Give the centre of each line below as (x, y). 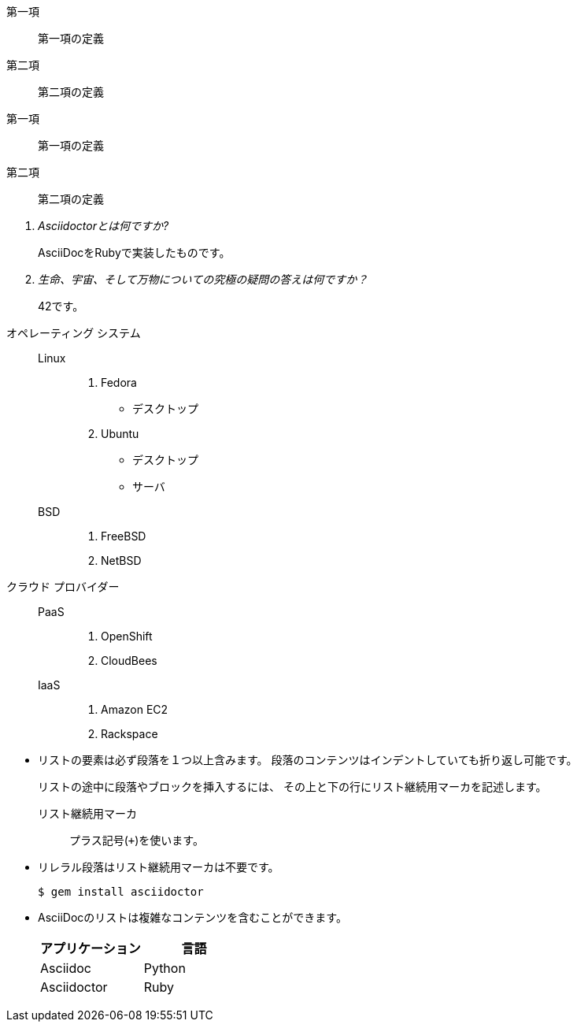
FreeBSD (124, 536)
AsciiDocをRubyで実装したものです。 (134, 252)
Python (165, 968)
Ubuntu (120, 434)
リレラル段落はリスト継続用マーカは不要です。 (159, 867)
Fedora (119, 382)
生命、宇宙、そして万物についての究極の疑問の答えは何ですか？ (203, 279)
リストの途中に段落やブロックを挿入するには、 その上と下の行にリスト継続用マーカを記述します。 (292, 787)
